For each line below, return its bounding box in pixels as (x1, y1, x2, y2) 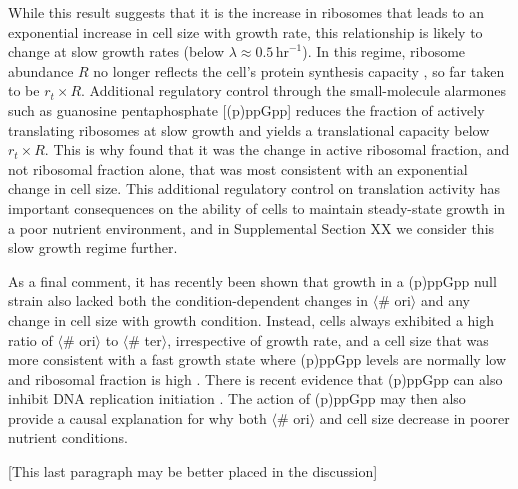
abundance (8, 60, 74, 81)
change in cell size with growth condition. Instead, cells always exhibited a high (8, 309, 495, 330)
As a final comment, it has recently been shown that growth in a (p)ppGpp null (8, 270, 497, 291)
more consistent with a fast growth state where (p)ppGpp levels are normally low (8, 349, 507, 370)
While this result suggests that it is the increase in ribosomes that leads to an (8, 2, 485, 22)
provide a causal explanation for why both (8, 407, 267, 428)
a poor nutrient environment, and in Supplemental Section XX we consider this (8, 217, 495, 238)
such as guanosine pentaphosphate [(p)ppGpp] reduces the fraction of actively (8, 99, 485, 120)
